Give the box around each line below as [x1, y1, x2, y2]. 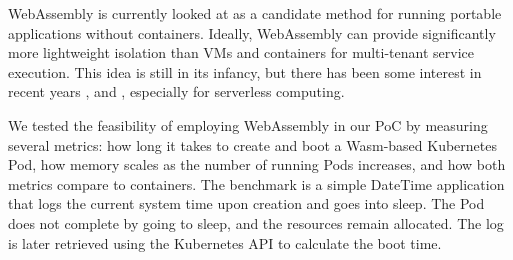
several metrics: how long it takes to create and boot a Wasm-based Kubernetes [8, 134, 498, 155]
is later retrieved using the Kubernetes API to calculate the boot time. [8, 232, 442, 253]
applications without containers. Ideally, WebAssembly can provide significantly [8, 22, 496, 43]
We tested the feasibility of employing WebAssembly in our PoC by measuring [8, 114, 488, 135]
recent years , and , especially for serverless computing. [8, 81, 345, 102]
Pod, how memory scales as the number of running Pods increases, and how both [8, 154, 506, 175]
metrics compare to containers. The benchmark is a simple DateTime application [8, 173, 505, 194]
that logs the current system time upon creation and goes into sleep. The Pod [8, 193, 485, 214]
